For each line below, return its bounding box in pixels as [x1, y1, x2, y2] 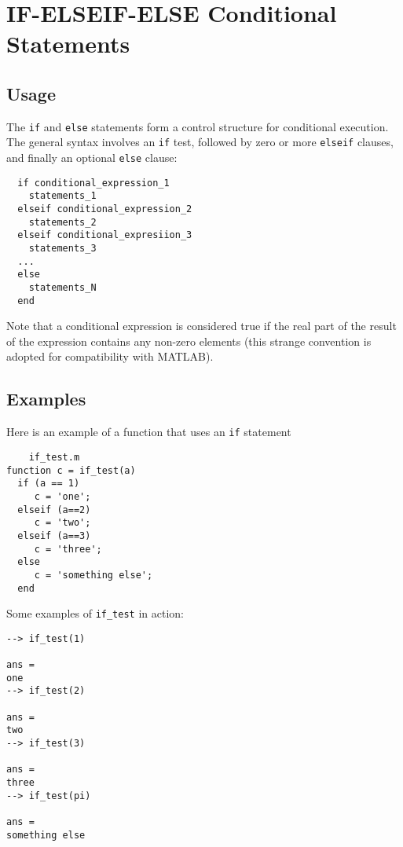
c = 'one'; [34, 490, 91, 502]
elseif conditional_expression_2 [17, 203, 192, 215]
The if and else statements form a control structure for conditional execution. [6, 118, 389, 134]
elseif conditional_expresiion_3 [17, 229, 192, 241]
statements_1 [28, 190, 97, 202]
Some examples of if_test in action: [6, 605, 184, 621]
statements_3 [28, 243, 97, 255]
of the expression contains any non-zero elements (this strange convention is [6, 332, 372, 349]
